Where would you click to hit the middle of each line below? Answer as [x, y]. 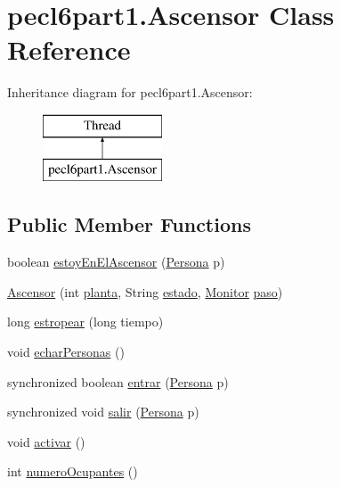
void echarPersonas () [66, 352]
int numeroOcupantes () [73, 471]
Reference [69, 50]
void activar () [46, 441]
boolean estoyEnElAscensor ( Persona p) [116, 262]
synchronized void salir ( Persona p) [103, 412]
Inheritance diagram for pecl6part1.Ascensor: [130, 92]
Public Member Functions [129, 224]
